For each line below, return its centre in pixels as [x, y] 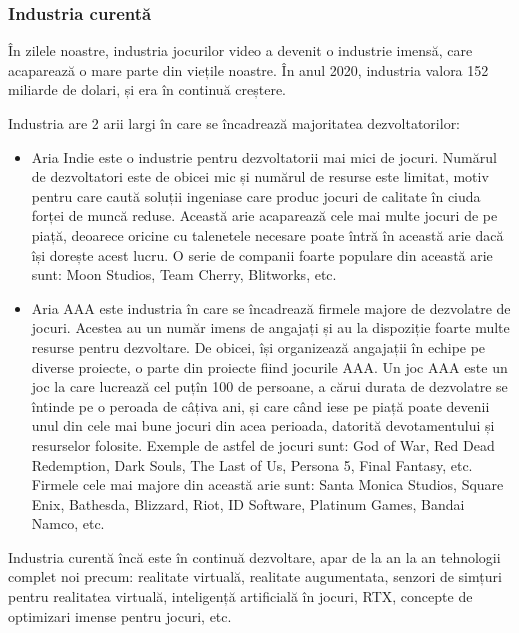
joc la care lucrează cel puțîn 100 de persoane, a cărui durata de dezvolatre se [269, 386]
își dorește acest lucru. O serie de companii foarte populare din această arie [262, 254]
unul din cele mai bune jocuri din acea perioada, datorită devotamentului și [263, 425]
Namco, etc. [68, 523]
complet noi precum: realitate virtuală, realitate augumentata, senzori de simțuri [255, 576]
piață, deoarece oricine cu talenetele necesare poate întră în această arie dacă [267, 234]
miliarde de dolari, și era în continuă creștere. [147, 89]
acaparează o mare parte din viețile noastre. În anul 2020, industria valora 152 [248, 69]
